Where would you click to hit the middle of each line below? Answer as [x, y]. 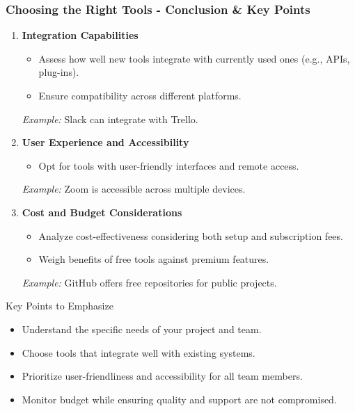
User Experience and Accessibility [105, 142]
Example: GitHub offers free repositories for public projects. [149, 282]
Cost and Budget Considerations [102, 212]
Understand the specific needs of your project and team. [142, 329]
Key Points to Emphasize [60, 306]
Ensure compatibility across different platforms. [140, 95]
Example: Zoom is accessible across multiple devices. [134, 189]
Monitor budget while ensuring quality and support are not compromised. [179, 399]
